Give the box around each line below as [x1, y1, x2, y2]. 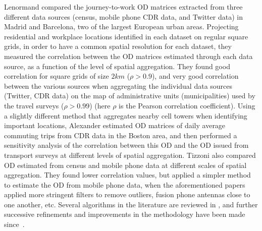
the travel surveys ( [4, 100, 64, 110]
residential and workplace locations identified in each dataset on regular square [4, 31, 248, 41]
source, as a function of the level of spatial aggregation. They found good [4, 61, 230, 71]
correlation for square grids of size [4, 71, 109, 81]
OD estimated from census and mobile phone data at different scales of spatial [4, 159, 247, 170]
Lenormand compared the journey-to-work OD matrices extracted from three [4, 2, 243, 12]
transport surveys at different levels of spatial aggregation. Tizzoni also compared [4, 149, 256, 160]
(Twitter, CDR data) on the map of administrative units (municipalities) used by [4, 90, 255, 101]
